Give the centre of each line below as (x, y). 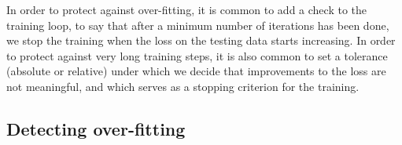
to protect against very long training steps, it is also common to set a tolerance (197, 55)
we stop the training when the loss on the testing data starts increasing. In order (201, 40)
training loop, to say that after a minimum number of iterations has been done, (198, 25)
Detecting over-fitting (96, 128)
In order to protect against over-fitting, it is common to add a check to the (186, 9)
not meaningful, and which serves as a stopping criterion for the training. (183, 86)
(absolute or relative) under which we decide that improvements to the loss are (196, 71)
